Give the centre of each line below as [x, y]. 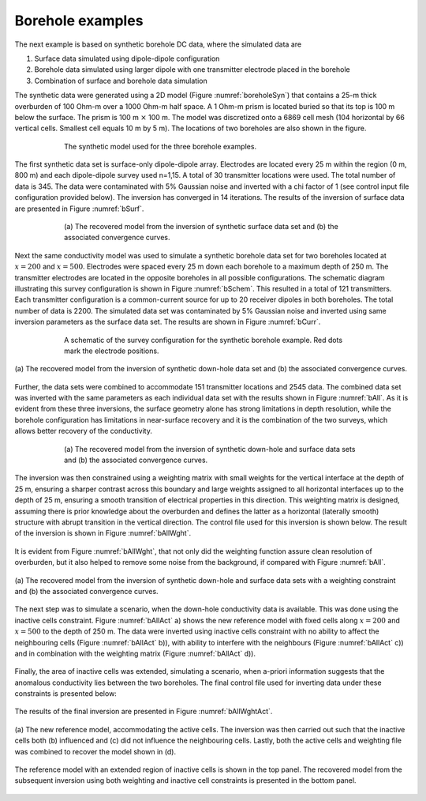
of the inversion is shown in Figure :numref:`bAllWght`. [103, 533]
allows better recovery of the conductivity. [84, 431]
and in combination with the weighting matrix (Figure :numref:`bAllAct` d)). [135, 653]
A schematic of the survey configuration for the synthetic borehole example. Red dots [204, 340]
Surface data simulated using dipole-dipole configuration [127, 58]
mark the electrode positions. [112, 351]
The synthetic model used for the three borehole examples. [160, 146]
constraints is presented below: [66, 694]
